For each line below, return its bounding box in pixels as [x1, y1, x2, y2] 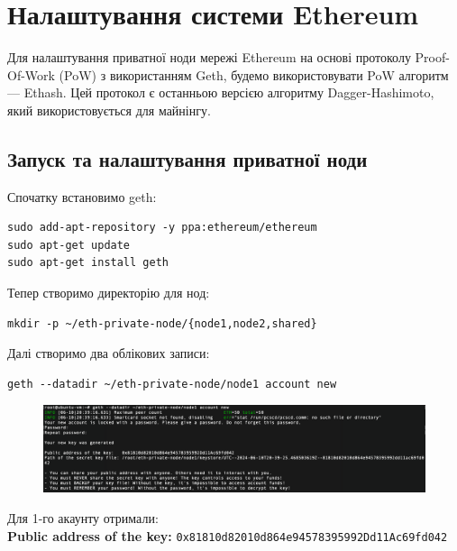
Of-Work [7, 65, 55, 84]
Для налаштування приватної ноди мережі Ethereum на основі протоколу [7, 48, 411, 67]
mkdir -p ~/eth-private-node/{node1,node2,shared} [7, 317, 317, 330]
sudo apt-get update [7, 238, 131, 252]
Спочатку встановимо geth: [7, 187, 157, 206]
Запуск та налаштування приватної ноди [7, 144, 368, 172]
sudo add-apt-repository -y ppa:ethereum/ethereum [7, 221, 317, 234]
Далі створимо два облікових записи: [7, 344, 210, 363]
